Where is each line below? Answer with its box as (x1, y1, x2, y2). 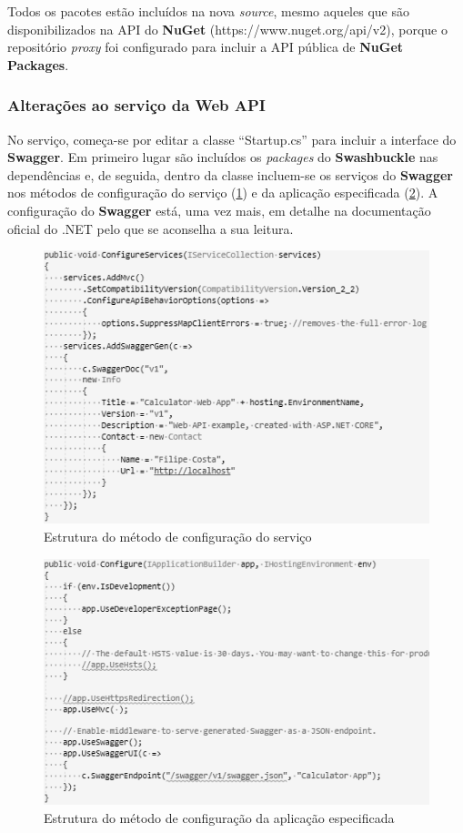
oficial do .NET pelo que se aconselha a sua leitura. (7, 218, 294, 238)
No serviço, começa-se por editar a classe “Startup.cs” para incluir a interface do (7, 129, 457, 148)
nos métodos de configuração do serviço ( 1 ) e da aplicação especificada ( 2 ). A (7, 183, 438, 202)
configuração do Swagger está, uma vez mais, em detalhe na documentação (7, 200, 431, 219)
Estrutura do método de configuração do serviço (44, 527, 312, 546)
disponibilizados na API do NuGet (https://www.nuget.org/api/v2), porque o (7, 19, 448, 38)
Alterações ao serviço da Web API (7, 94, 266, 117)
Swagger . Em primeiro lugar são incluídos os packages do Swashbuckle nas (7, 147, 438, 167)
